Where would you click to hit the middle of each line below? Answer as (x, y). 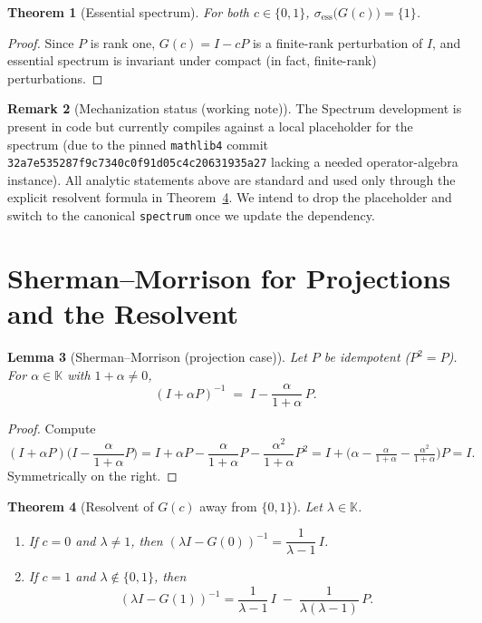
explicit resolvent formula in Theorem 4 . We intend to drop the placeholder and (230, 197)
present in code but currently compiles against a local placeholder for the (210, 126)
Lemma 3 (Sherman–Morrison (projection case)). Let (157, 357)
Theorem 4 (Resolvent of (81, 506)
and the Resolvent (123, 313)
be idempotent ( (367, 357)
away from (228, 506)
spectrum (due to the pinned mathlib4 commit (138, 144)
